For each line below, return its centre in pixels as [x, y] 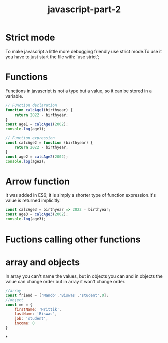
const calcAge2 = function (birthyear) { [49, 143]
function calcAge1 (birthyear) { [39, 110]
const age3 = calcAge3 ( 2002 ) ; [37, 214]
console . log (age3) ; [26, 219]
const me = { [19, 305]
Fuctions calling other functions [73, 239]
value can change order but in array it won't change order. [65, 282]
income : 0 [25, 323]
